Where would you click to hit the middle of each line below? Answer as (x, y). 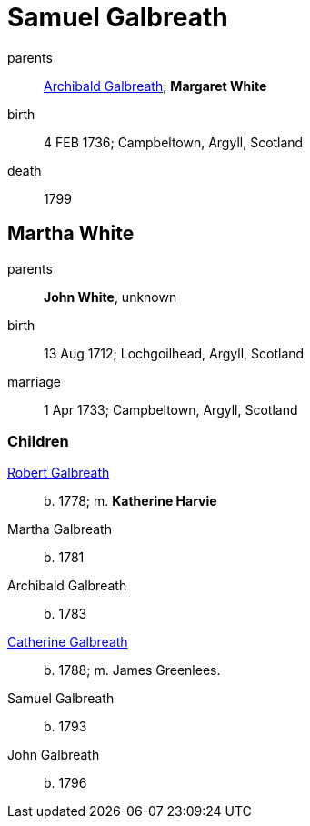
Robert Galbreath (59, 473)
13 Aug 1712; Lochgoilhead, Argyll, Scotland (174, 353)
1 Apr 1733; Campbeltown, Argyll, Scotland (171, 409)
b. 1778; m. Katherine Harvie (130, 501)
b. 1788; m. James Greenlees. (132, 670)
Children (38, 441)
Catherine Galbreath (68, 642)
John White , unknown (110, 297)
